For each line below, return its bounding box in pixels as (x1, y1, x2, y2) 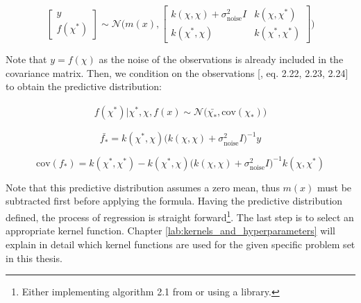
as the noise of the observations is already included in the (99, 52, 344, 67)
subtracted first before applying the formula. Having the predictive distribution (6, 193, 343, 208)
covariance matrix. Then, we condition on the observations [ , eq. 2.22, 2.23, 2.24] (6, 65, 349, 80)
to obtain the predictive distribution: (6, 79, 162, 94)
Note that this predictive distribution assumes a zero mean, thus (6, 180, 280, 194)
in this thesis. (6, 250, 62, 265)
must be (317, 180, 352, 194)
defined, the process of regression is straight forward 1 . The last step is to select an (6, 208, 354, 224)
